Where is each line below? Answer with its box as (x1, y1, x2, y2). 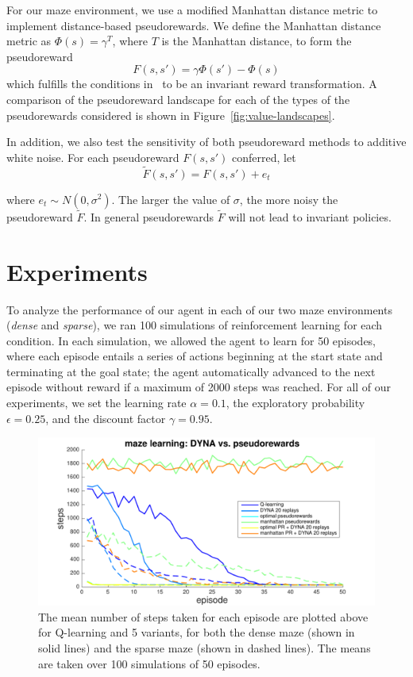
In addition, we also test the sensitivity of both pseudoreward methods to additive (6, 133, 407, 150)
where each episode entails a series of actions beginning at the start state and (6, 348, 383, 364)
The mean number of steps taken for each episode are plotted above (38, 608, 369, 625)
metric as (6, 33, 52, 49)
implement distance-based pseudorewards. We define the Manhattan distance (6, 17, 381, 33)
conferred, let (232, 148, 296, 165)
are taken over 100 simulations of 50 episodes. (38, 655, 261, 671)
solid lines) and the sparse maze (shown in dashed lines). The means (38, 640, 371, 656)
